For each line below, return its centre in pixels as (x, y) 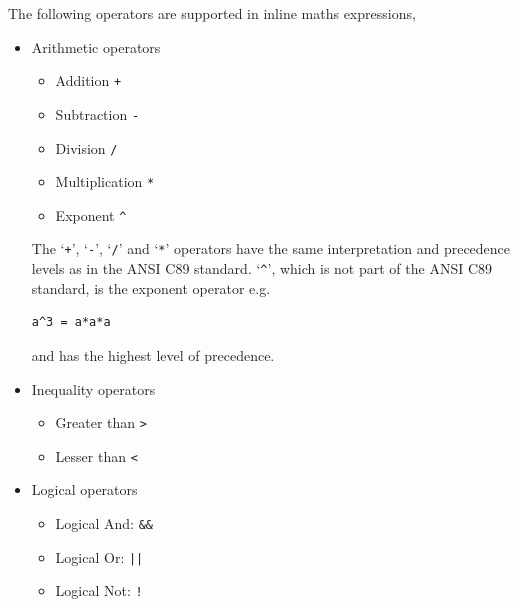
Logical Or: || (99, 556)
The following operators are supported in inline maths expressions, (212, 13)
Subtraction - (97, 113)
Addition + (88, 80)
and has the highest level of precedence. (153, 354)
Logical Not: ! (99, 590)
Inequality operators (93, 388)
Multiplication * (105, 181)
